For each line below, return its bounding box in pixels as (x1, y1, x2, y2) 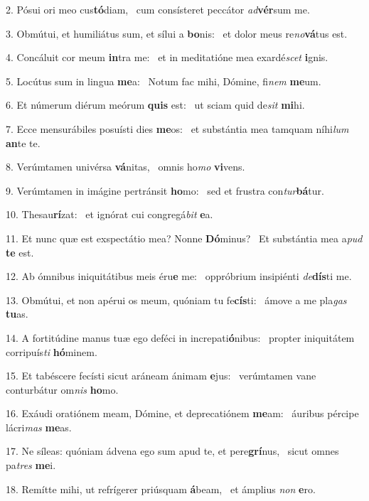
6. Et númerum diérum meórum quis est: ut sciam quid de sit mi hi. (6, 97, 305, 112)
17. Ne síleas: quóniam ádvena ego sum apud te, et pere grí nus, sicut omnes (6, 443, 339, 458)
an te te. (6, 135, 41, 150)
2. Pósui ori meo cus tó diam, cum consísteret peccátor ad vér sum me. (6, 2, 310, 16)
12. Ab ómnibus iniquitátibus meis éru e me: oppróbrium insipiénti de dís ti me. (6, 269, 352, 284)
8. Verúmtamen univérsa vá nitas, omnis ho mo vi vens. (6, 159, 245, 174)
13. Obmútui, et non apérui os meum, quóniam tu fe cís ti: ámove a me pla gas (6, 292, 347, 307)
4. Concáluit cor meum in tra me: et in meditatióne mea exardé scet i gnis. (6, 50, 328, 65)
